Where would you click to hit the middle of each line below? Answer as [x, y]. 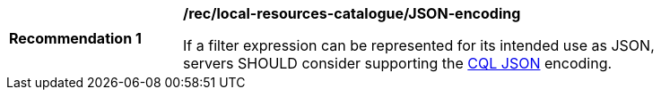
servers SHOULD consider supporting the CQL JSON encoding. [398, 63]
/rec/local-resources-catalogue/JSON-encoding [352, 13]
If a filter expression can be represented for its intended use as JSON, [419, 45]
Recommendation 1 [75, 38]
